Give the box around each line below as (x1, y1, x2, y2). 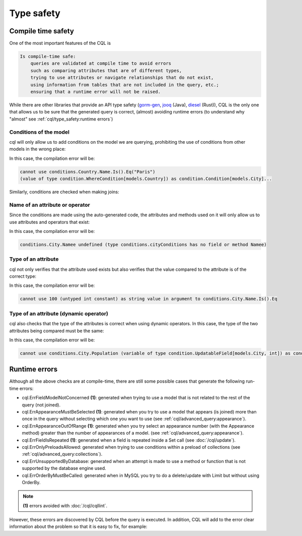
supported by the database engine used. (22, 465, 107, 471)
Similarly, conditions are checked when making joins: (9, 189, 119, 195)
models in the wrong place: (9, 146, 66, 152)
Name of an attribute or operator (9, 201, 91, 208)
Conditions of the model (9, 129, 70, 136)
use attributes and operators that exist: (9, 219, 90, 225)
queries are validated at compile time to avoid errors (30, 61, 172, 67)
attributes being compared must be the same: (9, 328, 104, 334)
